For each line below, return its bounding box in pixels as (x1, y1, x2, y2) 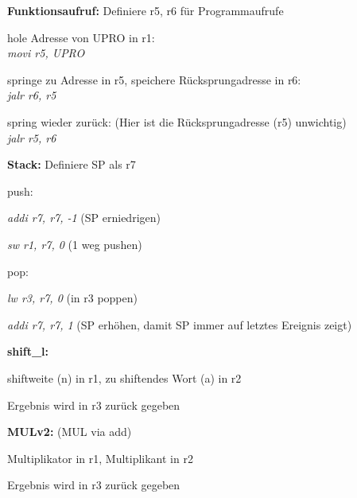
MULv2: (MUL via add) (7, 423, 132, 440)
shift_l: (7, 343, 49, 360)
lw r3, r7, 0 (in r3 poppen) (7, 290, 138, 306)
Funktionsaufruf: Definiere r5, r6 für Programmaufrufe (7, 2, 284, 18)
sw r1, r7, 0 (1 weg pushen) (7, 235, 142, 252)
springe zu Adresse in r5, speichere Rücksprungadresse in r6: (7, 71, 301, 88)
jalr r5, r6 (7, 129, 56, 146)
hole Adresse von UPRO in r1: (7, 29, 155, 45)
